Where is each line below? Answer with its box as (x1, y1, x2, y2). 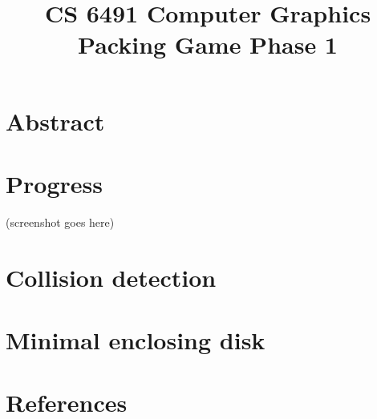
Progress (6, 167, 103, 199)
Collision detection (6, 260, 217, 293)
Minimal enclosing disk (6, 324, 266, 357)
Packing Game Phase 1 (78, 28, 338, 61)
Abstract (6, 104, 105, 137)
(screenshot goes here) (6, 213, 115, 230)
